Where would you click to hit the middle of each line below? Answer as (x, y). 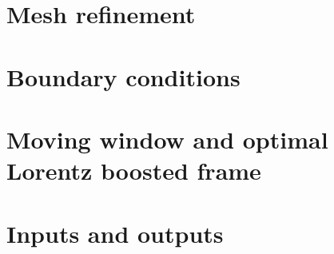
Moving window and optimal (167, 139)
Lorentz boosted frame (134, 171)
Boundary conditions (123, 76)
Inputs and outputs (115, 233)
